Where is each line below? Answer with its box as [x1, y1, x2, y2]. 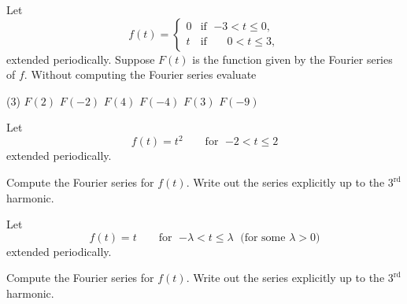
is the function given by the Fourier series [192, 50, 393, 67]
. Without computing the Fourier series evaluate [24, 66, 257, 83]
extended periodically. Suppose [6, 50, 155, 67]
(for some [240, 232, 286, 243]
